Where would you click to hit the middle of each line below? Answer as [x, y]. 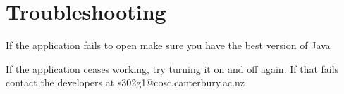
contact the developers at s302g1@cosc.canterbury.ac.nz [125, 82]
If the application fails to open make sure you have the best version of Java [168, 45]
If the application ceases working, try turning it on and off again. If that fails [172, 68]
